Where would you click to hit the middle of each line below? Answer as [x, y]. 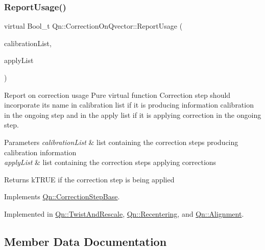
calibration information [40, 152]
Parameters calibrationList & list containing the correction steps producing [121, 142]
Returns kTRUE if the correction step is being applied [89, 179]
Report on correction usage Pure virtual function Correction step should [117, 95]
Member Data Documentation [86, 241]
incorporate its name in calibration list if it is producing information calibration [129, 105]
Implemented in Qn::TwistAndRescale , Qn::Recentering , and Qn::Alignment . [124, 213]
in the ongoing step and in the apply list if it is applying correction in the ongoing [133, 114]
